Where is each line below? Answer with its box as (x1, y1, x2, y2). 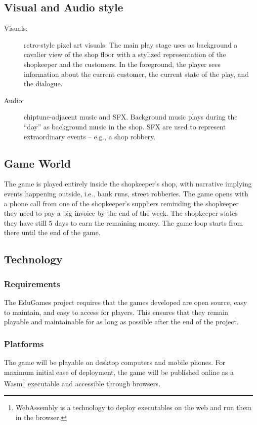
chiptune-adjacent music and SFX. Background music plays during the (24, 112, 238, 122)
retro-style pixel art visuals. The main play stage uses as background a (24, 39, 238, 50)
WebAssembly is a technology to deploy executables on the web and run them (15, 402, 252, 413)
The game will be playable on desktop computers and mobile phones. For (4, 357, 226, 367)
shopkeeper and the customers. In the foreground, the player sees (24, 59, 221, 69)
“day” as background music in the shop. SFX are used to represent (24, 121, 226, 131)
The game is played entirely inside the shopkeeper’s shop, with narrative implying (4, 179, 252, 189)
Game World (4, 155, 71, 171)
